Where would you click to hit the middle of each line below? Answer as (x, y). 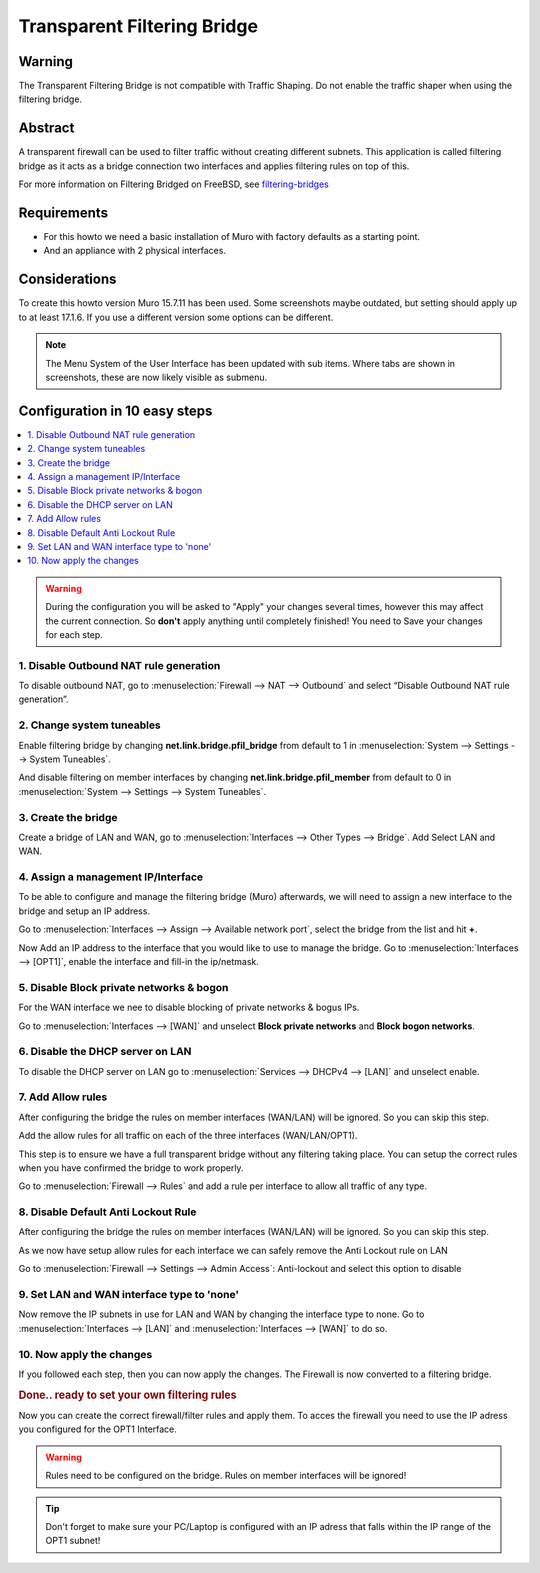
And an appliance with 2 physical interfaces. (135, 251)
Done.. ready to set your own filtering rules (127, 1395)
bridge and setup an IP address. (84, 911)
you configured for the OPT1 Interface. (97, 1429)
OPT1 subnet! (73, 1541)
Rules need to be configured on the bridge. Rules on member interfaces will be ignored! (226, 1476)
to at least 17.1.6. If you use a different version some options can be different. (176, 317)
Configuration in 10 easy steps (115, 410)
